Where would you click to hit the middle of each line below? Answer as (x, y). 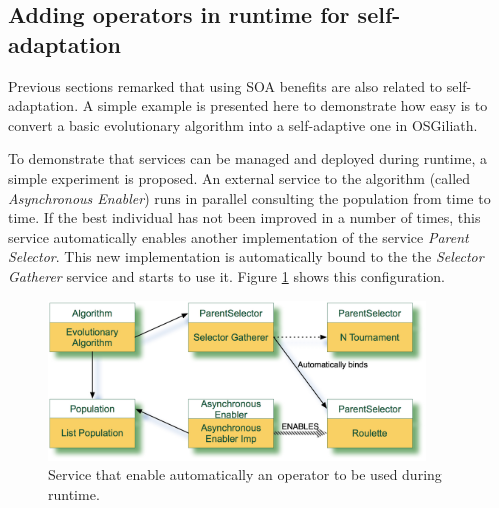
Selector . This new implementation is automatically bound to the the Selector (246, 256)
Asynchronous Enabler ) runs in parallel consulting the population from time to (249, 197)
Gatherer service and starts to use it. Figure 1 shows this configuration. (226, 275)
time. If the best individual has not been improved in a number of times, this (244, 217)
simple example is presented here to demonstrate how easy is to (292, 105)
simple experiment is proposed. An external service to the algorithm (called (239, 177)
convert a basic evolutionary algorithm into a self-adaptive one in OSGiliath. (243, 124)
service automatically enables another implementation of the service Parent (238, 236)
